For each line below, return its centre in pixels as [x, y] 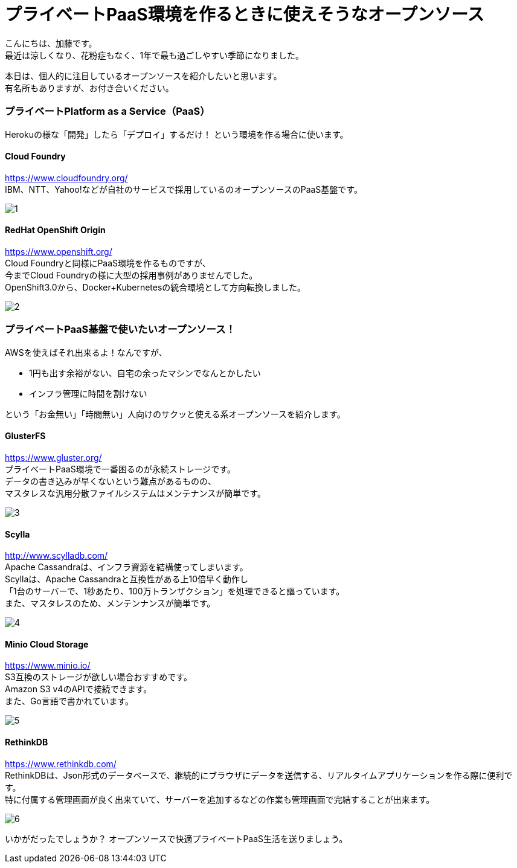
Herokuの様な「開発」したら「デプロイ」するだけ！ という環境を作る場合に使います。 [177, 134]
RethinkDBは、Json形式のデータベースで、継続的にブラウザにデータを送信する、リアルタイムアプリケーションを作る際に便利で [259, 775]
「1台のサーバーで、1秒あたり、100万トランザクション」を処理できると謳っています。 [175, 591]
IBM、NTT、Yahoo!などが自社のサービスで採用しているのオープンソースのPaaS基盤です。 [184, 189]
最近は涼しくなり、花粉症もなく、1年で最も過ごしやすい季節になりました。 [154, 55]
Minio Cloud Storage [47, 644]
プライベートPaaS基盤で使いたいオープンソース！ [120, 330]
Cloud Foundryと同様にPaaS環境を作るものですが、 [108, 263]
